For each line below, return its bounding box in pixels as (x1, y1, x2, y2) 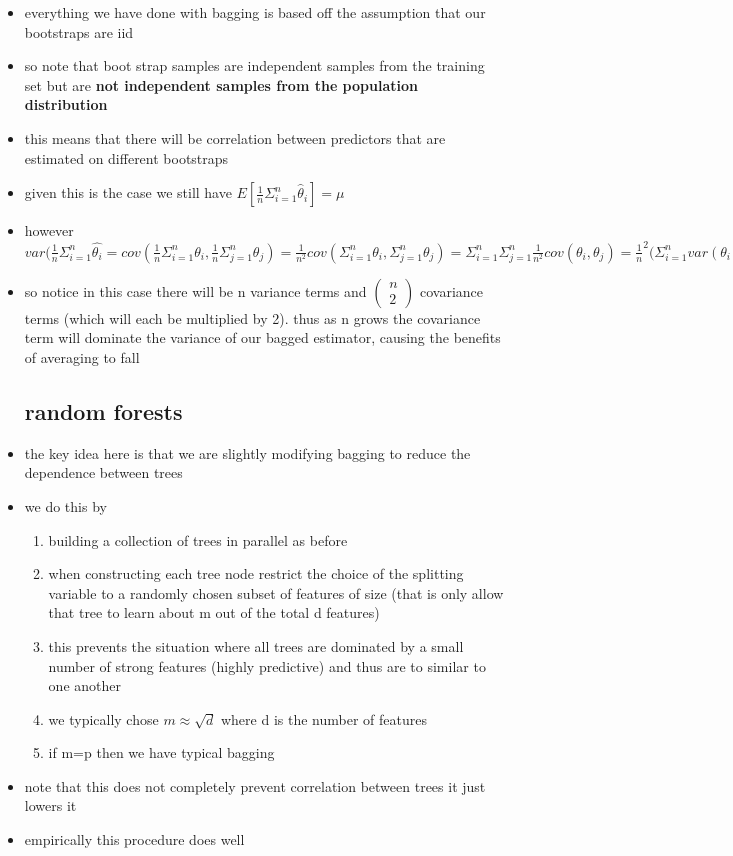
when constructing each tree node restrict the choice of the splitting (48, 563, 464, 584)
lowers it (24, 795, 77, 816)
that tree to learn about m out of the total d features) (48, 602, 380, 623)
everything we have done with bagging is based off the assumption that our (24, 2, 486, 22)
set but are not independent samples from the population (24, 74, 418, 95)
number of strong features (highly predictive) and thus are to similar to (48, 655, 486, 676)
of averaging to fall (24, 346, 140, 367)
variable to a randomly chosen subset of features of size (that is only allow (48, 582, 504, 603)
